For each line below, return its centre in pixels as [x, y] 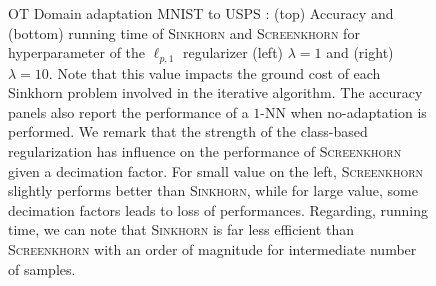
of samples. [42, 268]
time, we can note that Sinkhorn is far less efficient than [181, 229]
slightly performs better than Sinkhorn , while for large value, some [213, 190]
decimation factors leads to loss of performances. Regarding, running [218, 209]
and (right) [360, 52]
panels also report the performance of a [128, 111]
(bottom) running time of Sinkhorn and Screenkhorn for [184, 32]
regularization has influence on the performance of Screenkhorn [205, 151]
